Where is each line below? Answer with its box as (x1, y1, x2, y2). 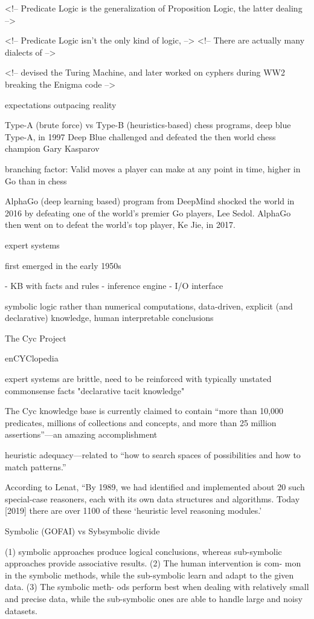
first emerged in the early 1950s (5, 259, 121, 271)
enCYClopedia (5, 352, 59, 365)
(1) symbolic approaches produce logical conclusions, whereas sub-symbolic (5, 545, 282, 557)
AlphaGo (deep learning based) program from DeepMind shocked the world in (5, 195, 295, 207)
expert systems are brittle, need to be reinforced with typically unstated (5, 372, 272, 385)
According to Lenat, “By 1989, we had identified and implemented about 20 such (5, 481, 305, 493)
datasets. (5, 604, 37, 617)
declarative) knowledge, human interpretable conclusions (5, 311, 214, 324)
